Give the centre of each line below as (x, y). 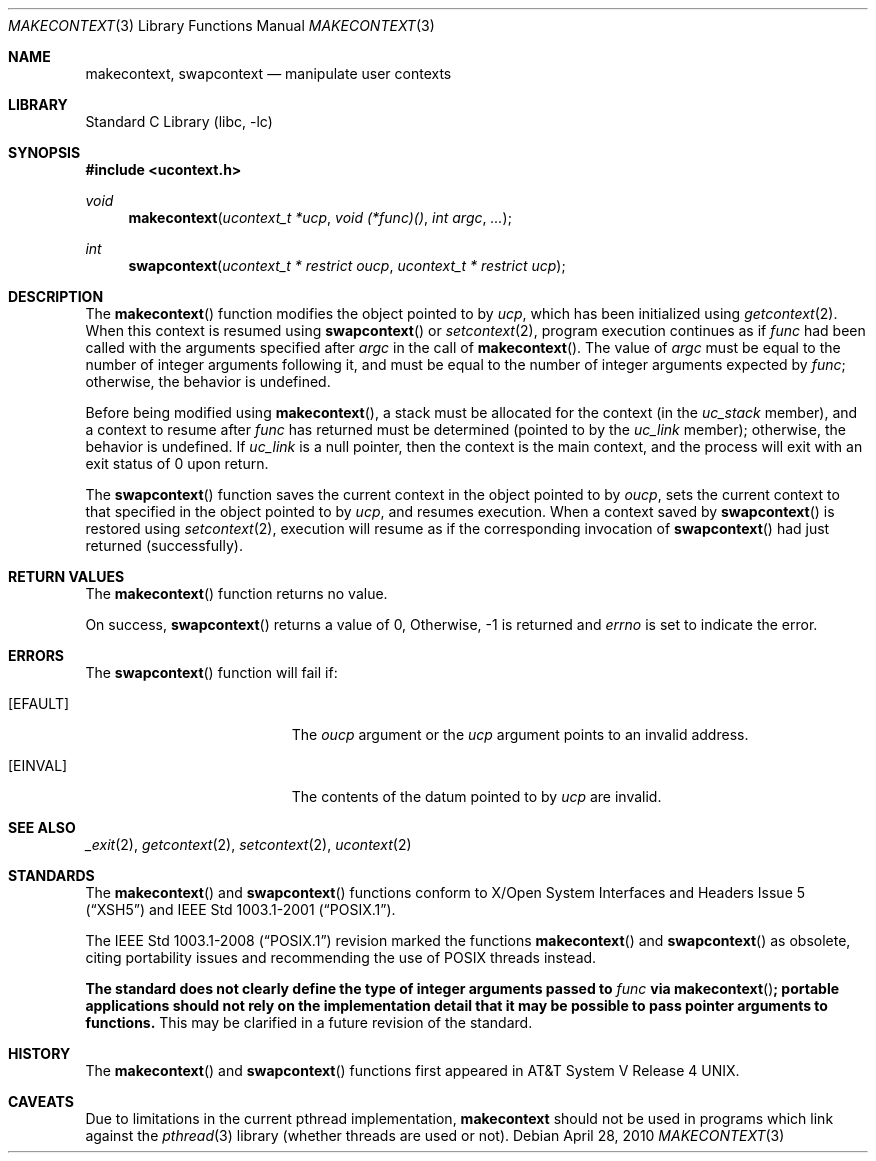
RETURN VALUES (66, 576)
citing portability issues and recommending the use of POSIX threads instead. (341, 957)
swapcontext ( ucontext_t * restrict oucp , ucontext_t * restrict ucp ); (347, 265)
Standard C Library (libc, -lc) (179, 121)
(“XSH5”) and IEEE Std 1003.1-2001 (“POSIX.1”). (240, 909)
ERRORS (36, 655)
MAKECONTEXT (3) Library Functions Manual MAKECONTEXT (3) (221, 25)
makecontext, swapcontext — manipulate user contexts (268, 73)
